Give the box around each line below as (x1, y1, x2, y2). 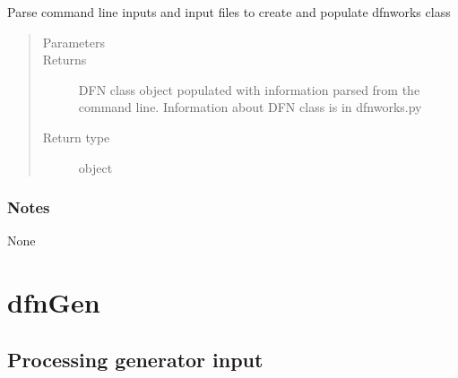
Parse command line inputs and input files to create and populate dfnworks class (7, 3, 451, 21)
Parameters (42, 32, 105, 51)
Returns (42, 50, 87, 69)
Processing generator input (7, 345, 264, 373)
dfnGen (7, 284, 100, 321)
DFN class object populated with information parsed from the (78, 80, 420, 99)
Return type (42, 127, 110, 146)
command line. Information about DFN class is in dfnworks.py (78, 98, 422, 116)
